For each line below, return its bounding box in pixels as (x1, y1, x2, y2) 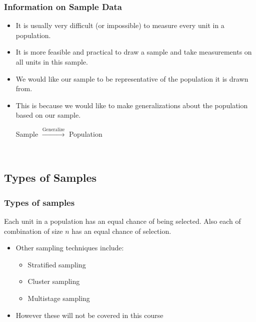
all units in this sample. (15, 57, 88, 67)
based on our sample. (15, 110, 81, 120)
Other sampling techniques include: (15, 242, 124, 253)
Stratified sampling (27, 259, 86, 269)
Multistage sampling (27, 292, 90, 303)
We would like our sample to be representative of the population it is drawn (15, 73, 248, 84)
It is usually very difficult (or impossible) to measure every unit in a (15, 20, 224, 31)
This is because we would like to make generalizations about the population (15, 100, 248, 110)
